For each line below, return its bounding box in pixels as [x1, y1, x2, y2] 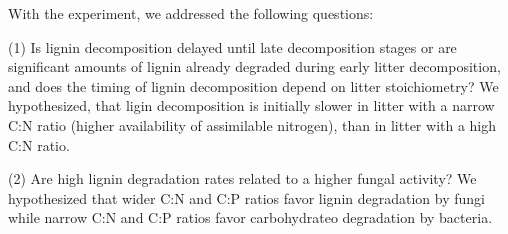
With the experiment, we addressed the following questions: [8, 3, 374, 23]
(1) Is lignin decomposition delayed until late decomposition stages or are [8, 36, 457, 57]
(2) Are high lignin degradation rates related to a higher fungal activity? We [8, 168, 477, 189]
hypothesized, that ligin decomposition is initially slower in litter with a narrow [8, 95, 495, 116]
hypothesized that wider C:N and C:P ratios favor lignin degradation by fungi [8, 187, 485, 208]
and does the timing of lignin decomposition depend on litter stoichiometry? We [8, 75, 499, 96]
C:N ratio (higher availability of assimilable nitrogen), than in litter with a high [8, 114, 497, 135]
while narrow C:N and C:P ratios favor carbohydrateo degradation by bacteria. [8, 207, 493, 228]
